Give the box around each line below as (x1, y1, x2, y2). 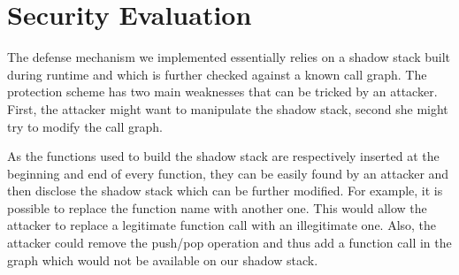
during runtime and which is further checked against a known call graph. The (7, 65, 427, 83)
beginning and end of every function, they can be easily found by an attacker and (7, 164, 449, 182)
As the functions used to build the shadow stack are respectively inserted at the (7, 147, 440, 165)
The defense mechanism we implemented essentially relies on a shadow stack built (7, 48, 450, 66)
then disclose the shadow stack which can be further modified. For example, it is (7, 181, 443, 200)
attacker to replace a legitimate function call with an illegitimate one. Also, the (7, 216, 437, 234)
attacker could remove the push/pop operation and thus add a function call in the (7, 233, 452, 252)
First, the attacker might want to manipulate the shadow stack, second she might (7, 99, 448, 118)
